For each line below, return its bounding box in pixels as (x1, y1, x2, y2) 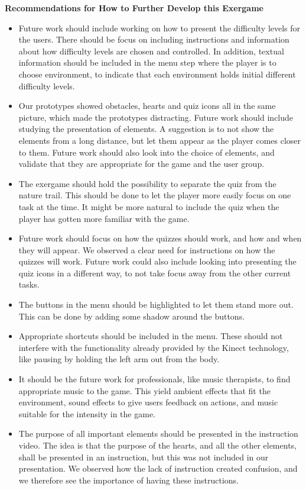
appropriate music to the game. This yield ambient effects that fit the (18, 384, 271, 396)
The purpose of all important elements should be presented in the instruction (18, 427, 298, 440)
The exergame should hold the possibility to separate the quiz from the (18, 177, 276, 189)
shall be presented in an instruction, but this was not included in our (18, 450, 269, 463)
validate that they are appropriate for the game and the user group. (18, 157, 265, 170)
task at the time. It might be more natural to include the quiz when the (18, 200, 279, 212)
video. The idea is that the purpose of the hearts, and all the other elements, (18, 439, 297, 451)
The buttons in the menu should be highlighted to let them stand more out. (18, 298, 294, 311)
